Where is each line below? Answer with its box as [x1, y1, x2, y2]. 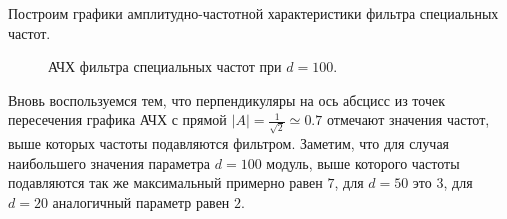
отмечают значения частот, [326, 109, 490, 130]
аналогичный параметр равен [52, 191, 230, 212]
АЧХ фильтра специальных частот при [48, 56, 282, 77]
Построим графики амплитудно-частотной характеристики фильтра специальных [8, 3, 499, 23]
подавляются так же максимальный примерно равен [8, 172, 323, 193]
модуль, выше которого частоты [266, 152, 460, 173]
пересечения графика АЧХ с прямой [8, 109, 227, 130]
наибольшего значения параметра [8, 152, 211, 173]
